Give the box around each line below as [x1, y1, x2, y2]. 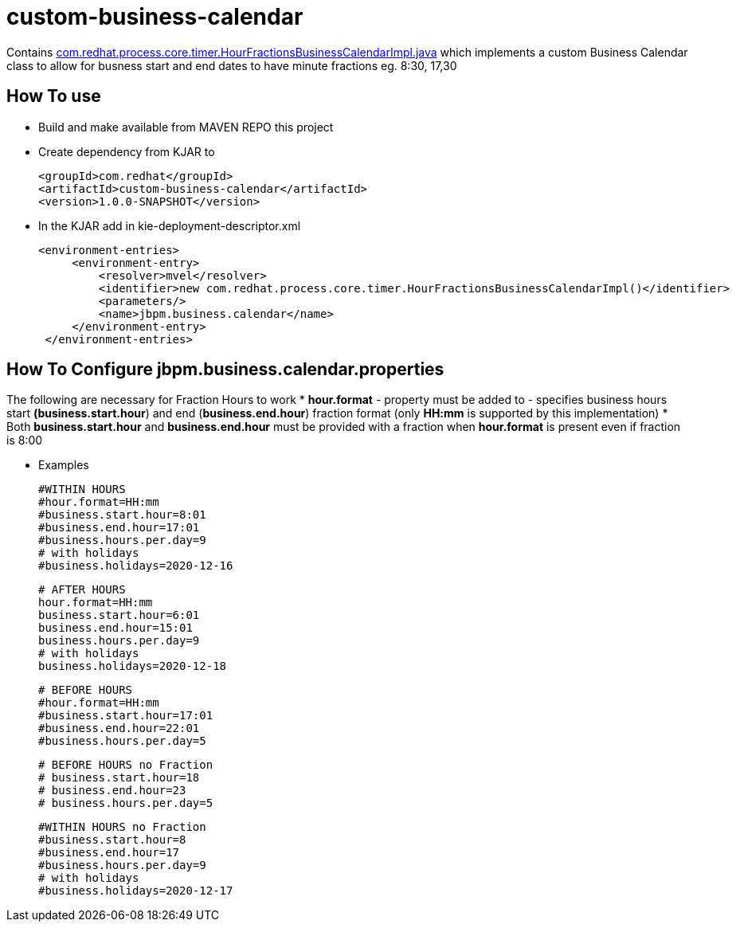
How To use [6, 86, 101, 107]
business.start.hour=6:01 [38, 609, 200, 622]
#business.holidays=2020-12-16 [38, 559, 233, 573]
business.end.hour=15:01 [38, 621, 193, 635]
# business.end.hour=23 [38, 784, 186, 797]
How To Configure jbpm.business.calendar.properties [6, 359, 444, 380]
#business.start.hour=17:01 [38, 709, 213, 722]
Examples [38, 458, 89, 472]
